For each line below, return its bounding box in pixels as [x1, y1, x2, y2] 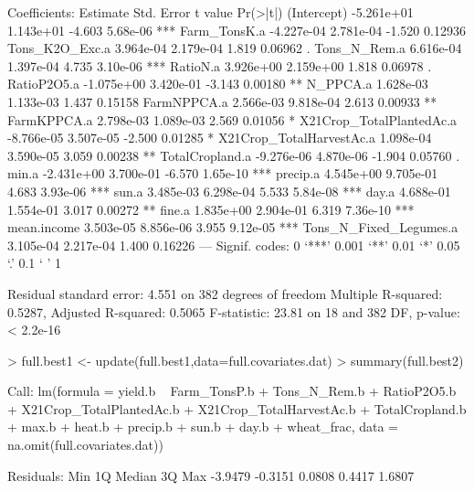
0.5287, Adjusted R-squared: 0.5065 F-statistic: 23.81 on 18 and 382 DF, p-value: [7, 302, 460, 321]
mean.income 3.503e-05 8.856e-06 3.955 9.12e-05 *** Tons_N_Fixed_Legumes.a [7, 218, 458, 237]
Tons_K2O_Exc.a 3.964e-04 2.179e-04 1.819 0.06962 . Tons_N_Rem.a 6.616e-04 [7, 38, 462, 58]
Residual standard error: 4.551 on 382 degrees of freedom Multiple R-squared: [7, 283, 443, 303]
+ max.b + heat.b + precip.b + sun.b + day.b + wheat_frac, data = [7, 417, 398, 436]
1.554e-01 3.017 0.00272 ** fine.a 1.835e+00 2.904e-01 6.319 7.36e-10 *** [7, 199, 415, 219]
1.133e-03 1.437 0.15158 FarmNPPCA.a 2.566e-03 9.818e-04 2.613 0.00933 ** [7, 91, 437, 111]
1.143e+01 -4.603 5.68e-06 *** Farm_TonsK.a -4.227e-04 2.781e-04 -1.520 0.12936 [7, 20, 466, 39]
